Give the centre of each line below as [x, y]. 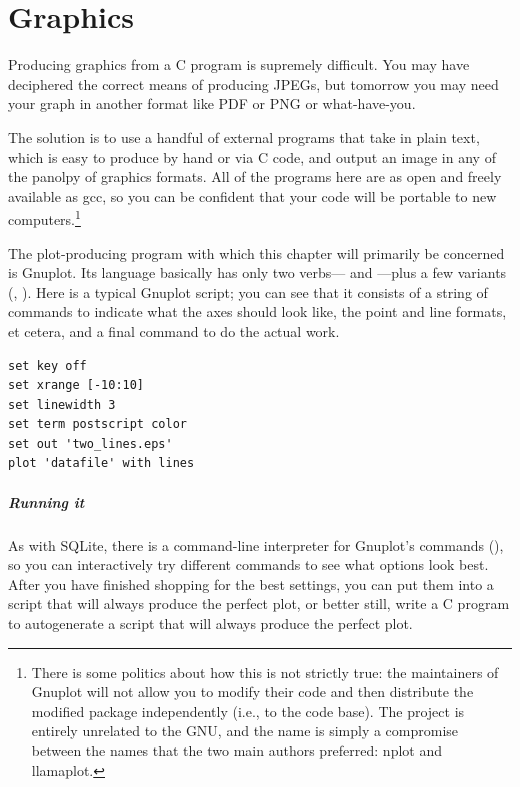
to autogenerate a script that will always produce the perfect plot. [210, 623]
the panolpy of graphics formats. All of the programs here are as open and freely [255, 176]
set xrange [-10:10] [76, 385]
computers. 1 [44, 217]
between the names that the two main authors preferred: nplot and [236, 749]
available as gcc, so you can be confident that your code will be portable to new [252, 195]
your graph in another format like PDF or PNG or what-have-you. [212, 103]
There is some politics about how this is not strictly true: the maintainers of [265, 671]
